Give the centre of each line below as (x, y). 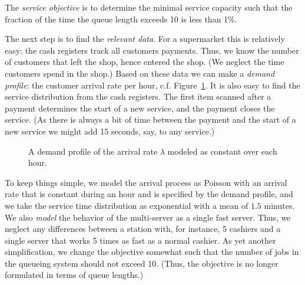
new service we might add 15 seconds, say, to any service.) (110, 131)
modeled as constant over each (222, 151)
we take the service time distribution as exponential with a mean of (127, 205)
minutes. (279, 205)
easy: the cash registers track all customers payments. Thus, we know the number (152, 50)
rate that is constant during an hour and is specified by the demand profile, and (149, 194)
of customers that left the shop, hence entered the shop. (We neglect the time (145, 62)
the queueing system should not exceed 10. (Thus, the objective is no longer (142, 263)
